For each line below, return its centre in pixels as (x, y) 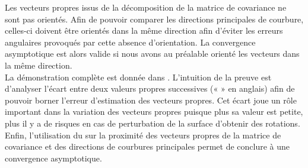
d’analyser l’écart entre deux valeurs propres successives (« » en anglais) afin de (150, 88)
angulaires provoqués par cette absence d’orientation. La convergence (130, 42)
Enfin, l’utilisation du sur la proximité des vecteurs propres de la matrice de (143, 135)
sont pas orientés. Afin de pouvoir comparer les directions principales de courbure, (154, 19)
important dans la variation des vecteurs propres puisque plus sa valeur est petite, (154, 112)
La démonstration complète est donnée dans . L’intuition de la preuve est (138, 77)
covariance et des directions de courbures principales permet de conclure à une (147, 146)
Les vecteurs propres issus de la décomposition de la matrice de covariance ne (146, 7)
